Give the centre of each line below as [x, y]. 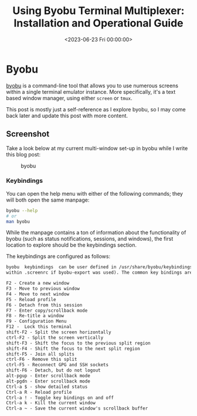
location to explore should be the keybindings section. [71, 245]
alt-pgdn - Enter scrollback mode [48, 381]
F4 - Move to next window [38, 294]
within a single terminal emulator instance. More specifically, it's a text [91, 91]
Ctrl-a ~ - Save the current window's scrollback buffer [77, 408]
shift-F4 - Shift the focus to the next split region [73, 349]
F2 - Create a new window [38, 283]
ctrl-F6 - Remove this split [42, 359]
